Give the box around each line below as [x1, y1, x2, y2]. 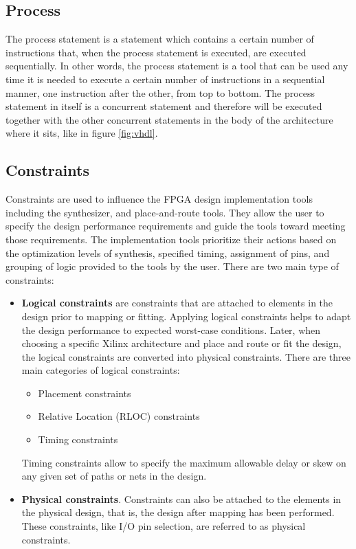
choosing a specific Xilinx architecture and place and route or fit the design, [21, 336, 342, 350]
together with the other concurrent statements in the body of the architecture [5, 112, 333, 126]
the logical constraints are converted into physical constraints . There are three [21, 349, 351, 363]
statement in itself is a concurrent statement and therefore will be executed [5, 99, 322, 113]
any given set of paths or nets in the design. [21, 469, 207, 483]
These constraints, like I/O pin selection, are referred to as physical [21, 519, 306, 533]
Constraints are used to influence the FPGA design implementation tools [5, 192, 313, 206]
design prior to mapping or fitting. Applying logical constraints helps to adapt [21, 309, 351, 323]
